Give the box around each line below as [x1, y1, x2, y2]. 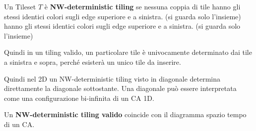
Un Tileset [4, 1, 36, 11]
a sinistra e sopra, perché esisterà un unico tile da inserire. [4, 56, 181, 67]
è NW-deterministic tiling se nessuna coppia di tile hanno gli [44, 1, 241, 11]
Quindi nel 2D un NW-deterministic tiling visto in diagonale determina [4, 73, 221, 84]
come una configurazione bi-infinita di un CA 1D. [4, 92, 154, 103]
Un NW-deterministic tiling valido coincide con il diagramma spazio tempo [4, 109, 247, 120]
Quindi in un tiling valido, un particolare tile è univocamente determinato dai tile [4, 47, 252, 57]
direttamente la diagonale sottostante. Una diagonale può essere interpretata [4, 83, 237, 93]
